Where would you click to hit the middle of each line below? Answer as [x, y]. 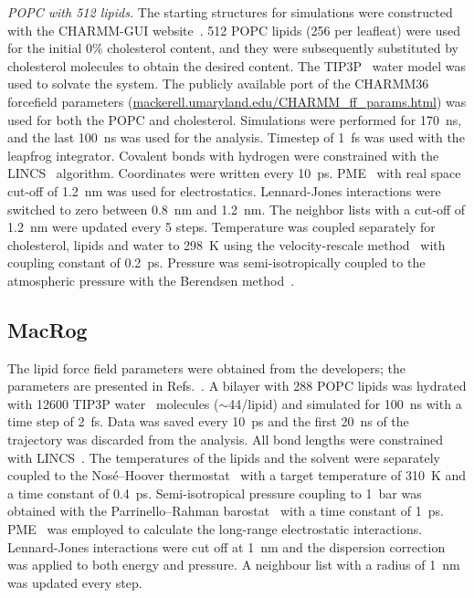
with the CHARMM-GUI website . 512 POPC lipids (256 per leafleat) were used [234, 30]
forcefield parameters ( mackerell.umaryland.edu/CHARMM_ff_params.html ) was [237, 101]
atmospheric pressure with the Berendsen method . [151, 280]
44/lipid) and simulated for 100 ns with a [345, 403]
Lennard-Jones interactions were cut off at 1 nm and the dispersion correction [226, 546]
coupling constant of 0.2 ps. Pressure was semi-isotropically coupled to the [216, 262]
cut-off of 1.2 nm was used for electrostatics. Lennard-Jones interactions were [224, 190]
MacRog [47, 329]
